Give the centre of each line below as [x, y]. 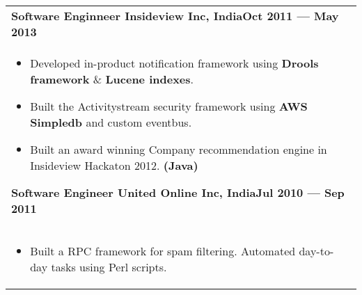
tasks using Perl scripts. [109, 267]
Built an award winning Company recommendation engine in [179, 149]
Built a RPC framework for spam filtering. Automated [163, 251]
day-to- [316, 251]
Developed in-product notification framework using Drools [174, 63]
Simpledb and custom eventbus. [111, 122]
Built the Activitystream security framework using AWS [169, 106]
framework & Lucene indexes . [112, 79]
